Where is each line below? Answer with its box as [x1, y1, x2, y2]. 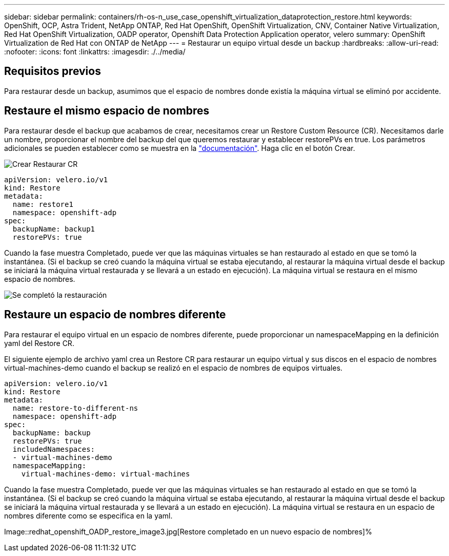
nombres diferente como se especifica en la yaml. [4, 511, 173, 520]
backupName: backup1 [12, 224, 95, 233]
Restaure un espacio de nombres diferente [4, 308, 226, 321]
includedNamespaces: [12, 445, 95, 453]
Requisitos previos [4, 65, 101, 78]
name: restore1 [12, 200, 73, 208]
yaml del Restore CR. [4, 338, 74, 348]
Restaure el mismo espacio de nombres [4, 104, 210, 118]
